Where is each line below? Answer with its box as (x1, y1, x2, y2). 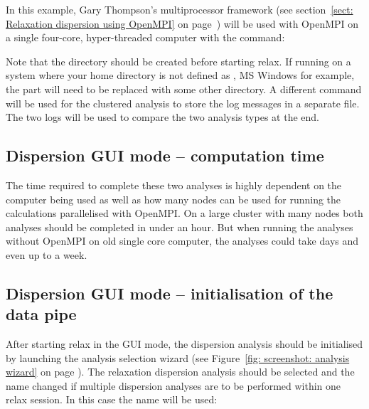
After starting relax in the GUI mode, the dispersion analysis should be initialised (6, 336, 363, 351)
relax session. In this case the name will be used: (6, 392, 218, 407)
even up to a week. (6, 247, 87, 262)
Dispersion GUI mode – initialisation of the (6, 282, 333, 304)
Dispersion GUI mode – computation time (6, 144, 324, 166)
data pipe (6, 303, 77, 325)
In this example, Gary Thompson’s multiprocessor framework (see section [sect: (6, 2, 353, 16)
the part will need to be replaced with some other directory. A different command (6, 81, 362, 96)
